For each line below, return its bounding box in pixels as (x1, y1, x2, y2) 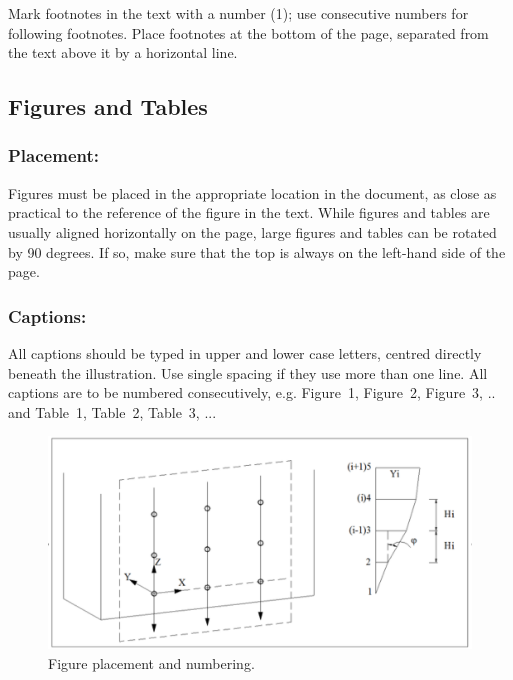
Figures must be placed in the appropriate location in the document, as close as (8, 182, 497, 203)
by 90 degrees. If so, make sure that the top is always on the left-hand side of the (8, 241, 506, 262)
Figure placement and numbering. (48, 652, 255, 673)
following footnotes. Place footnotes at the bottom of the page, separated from (8, 22, 489, 43)
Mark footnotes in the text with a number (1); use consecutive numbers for (8, 3, 469, 23)
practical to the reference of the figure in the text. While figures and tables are (8, 202, 490, 223)
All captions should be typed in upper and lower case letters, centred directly (8, 342, 482, 363)
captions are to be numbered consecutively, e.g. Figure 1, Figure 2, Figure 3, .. (8, 382, 496, 403)
